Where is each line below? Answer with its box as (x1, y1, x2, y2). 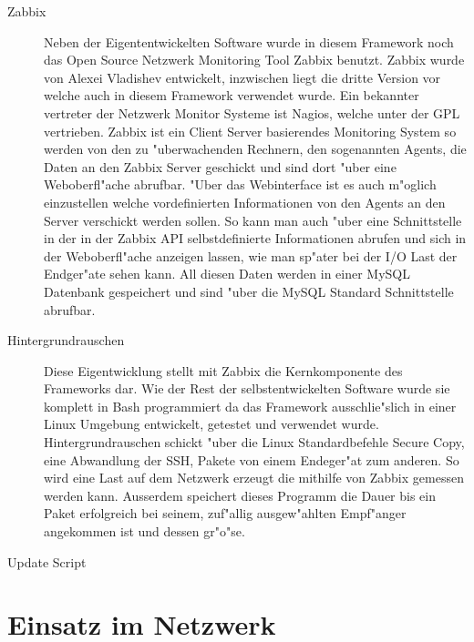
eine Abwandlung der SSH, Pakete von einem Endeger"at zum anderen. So (44, 450, 459, 469)
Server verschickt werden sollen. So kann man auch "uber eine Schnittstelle (44, 210, 462, 229)
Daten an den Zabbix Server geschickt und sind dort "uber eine (44, 157, 397, 176)
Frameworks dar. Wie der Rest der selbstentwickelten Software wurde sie (44, 379, 450, 398)
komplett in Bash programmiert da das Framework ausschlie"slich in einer (44, 396, 457, 415)
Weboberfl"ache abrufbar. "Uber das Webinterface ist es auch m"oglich (44, 175, 437, 194)
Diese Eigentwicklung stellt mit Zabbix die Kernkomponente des (44, 361, 403, 380)
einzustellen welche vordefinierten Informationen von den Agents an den (44, 192, 446, 211)
